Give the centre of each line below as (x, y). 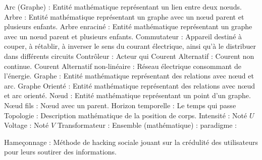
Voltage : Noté (27, 125)
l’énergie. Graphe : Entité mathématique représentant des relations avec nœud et (129, 76)
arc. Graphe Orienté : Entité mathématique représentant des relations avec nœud (129, 85)
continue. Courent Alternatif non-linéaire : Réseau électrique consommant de (123, 66)
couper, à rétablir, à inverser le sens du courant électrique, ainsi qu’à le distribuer (130, 46)
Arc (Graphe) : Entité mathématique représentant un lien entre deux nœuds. (123, 7)
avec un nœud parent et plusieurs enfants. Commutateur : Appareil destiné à (123, 36)
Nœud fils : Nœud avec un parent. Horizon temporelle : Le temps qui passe (120, 105)
